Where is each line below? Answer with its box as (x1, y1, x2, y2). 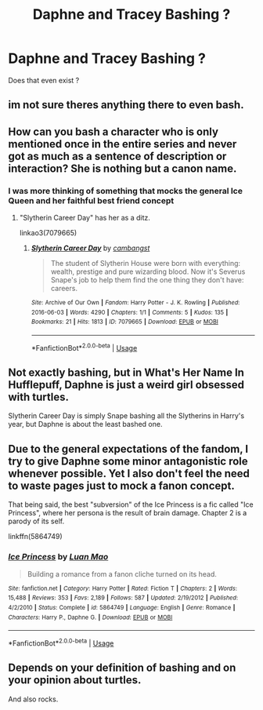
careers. (50, 284, 78, 293)
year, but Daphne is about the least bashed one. (8, 420, 163, 429)
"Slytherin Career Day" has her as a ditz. (19, 213, 151, 223)
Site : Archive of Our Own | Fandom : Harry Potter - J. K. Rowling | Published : (31, 299, 240, 307)
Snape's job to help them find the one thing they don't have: (50, 275, 244, 285)
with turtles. (8, 391, 69, 404)
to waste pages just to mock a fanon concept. (8, 479, 235, 492)
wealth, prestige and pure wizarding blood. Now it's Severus (50, 267, 246, 276)
